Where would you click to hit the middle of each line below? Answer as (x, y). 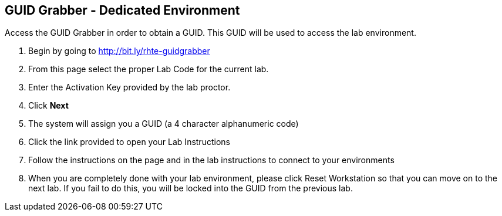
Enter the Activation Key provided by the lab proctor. (129, 87)
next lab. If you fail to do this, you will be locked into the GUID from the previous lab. (191, 188)
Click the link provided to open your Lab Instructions (129, 142)
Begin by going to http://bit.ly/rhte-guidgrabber (119, 51)
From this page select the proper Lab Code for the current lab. (149, 69)
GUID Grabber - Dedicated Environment (122, 10)
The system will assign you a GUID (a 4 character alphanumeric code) (164, 124)
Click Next (48, 106)
